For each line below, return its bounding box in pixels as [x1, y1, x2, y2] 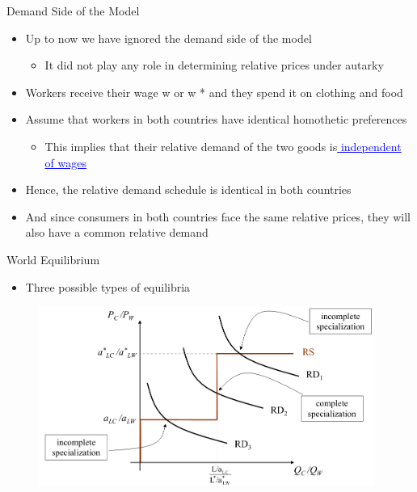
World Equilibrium [6, 250, 100, 267]
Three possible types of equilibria [25, 278, 191, 295]
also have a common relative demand [25, 224, 208, 241]
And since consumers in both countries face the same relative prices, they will [25, 208, 411, 225]
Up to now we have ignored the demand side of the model [25, 29, 312, 46]
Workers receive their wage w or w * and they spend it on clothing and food [25, 83, 403, 100]
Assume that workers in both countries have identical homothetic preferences [25, 111, 407, 128]
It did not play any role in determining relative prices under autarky [44, 57, 384, 74]
